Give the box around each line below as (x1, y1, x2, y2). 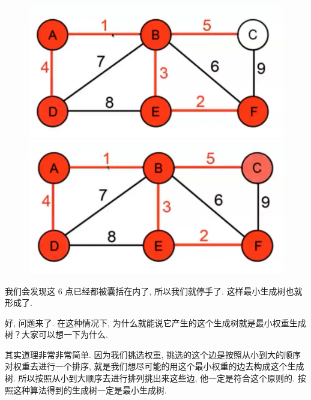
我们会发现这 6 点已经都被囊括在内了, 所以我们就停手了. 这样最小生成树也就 (5, 284, 303, 297)
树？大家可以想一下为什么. (5, 328, 108, 341)
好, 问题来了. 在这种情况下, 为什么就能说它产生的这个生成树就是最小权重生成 (5, 316, 306, 329)
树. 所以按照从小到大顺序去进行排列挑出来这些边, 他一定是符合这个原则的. (5, 372, 295, 384)
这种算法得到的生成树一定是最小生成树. (13, 383, 167, 396)
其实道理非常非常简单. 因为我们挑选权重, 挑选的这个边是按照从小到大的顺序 (5, 348, 301, 360)
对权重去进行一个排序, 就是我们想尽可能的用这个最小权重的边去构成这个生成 (5, 360, 304, 372)
